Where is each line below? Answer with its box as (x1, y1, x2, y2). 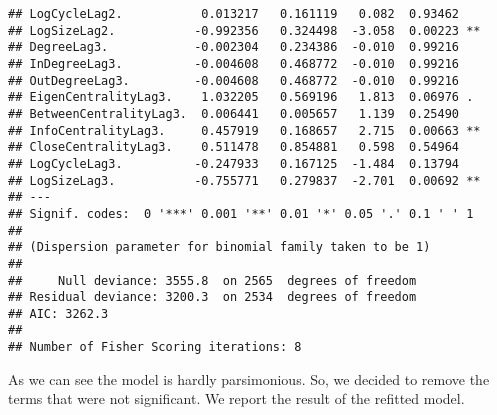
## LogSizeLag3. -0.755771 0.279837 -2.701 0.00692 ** (8, 173, 481, 188)
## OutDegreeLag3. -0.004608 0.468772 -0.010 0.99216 (8, 73, 460, 88)
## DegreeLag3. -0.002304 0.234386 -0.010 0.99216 (8, 40, 460, 55)
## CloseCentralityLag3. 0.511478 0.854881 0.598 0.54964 (8, 140, 460, 155)
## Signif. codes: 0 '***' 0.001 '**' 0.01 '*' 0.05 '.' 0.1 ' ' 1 (8, 206, 474, 221)
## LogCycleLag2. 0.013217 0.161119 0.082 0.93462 (8, 7, 460, 21)
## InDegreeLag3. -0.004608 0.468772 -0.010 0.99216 (8, 56, 460, 71)
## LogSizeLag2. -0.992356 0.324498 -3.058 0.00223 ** (8, 23, 481, 38)
